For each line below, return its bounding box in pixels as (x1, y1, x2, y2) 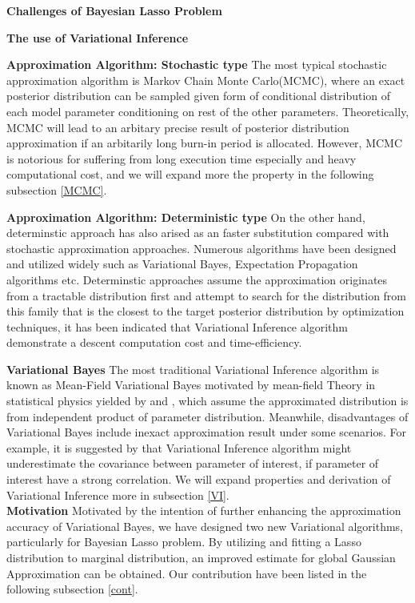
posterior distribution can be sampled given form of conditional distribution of (6, 87, 391, 104)
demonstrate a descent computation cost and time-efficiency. (6, 334, 302, 351)
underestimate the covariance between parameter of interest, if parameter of (6, 455, 379, 472)
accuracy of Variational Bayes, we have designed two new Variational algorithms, (6, 517, 404, 534)
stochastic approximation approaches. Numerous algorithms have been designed (6, 239, 397, 256)
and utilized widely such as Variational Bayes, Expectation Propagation (6, 255, 358, 272)
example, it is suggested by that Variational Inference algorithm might (6, 439, 352, 456)
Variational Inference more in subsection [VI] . (6, 486, 229, 503)
